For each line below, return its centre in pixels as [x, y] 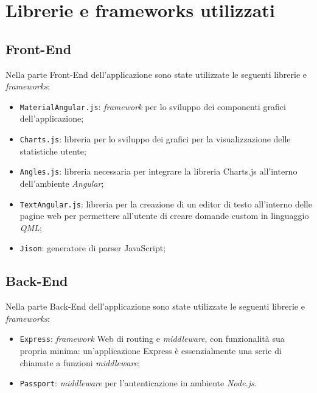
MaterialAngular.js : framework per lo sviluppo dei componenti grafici [153, 106]
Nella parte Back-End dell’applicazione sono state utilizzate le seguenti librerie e [155, 306]
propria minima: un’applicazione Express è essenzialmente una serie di [151, 351]
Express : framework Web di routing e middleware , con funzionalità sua [152, 339]
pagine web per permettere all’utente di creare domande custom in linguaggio [164, 216]
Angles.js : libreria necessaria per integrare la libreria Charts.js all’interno [158, 171]
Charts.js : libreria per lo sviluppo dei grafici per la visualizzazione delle [155, 139]
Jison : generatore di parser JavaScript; [93, 248]
